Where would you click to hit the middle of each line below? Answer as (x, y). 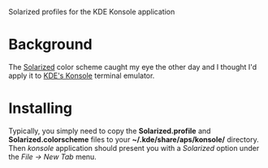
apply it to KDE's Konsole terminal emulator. (82, 75)
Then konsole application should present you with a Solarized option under (134, 148)
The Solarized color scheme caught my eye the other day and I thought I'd (133, 67)
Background (50, 45)
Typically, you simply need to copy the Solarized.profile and (110, 131)
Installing (41, 108)
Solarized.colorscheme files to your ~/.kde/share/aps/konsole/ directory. (134, 139)
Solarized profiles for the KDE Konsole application (92, 12)
